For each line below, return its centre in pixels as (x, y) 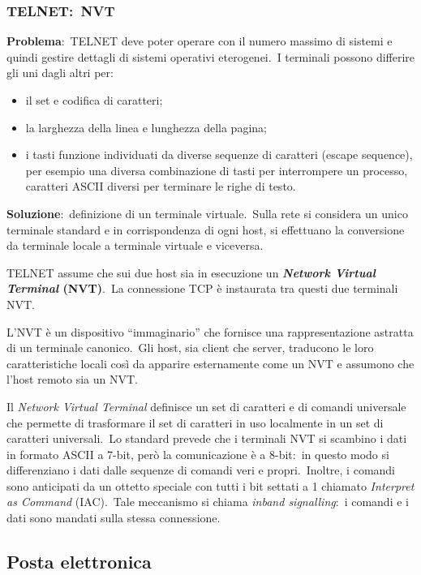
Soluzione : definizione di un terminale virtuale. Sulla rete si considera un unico (207, 213)
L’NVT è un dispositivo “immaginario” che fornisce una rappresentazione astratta (210, 331)
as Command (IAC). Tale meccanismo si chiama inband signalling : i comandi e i (208, 502)
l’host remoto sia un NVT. (72, 379)
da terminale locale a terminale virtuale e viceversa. (135, 245)
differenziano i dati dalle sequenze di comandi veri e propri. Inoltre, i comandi (201, 470)
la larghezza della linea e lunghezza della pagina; (146, 127)
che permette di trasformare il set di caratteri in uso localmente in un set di (195, 422)
